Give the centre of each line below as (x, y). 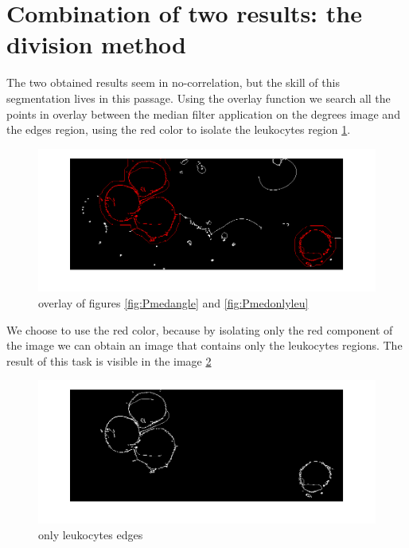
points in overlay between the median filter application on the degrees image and (203, 114)
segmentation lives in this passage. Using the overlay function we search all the (199, 98)
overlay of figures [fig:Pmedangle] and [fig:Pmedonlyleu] (173, 303)
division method (96, 44)
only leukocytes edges (91, 534)
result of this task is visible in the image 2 (109, 360)
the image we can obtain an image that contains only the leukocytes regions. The (204, 345)
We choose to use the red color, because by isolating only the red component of (200, 329)
